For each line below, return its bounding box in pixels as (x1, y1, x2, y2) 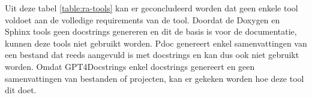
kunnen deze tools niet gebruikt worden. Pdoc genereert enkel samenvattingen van (5, 36, 307, 49)
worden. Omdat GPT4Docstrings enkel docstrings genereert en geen (5, 60, 255, 72)
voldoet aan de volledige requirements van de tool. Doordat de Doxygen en (5, 13, 280, 26)
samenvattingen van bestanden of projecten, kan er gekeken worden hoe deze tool (5, 72, 304, 84)
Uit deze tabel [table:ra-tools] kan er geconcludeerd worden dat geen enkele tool (5, 2, 298, 14)
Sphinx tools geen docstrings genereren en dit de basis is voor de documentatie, (5, 25, 297, 38)
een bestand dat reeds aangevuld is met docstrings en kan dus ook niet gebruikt (5, 48, 299, 61)
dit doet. (5, 84, 37, 96)
